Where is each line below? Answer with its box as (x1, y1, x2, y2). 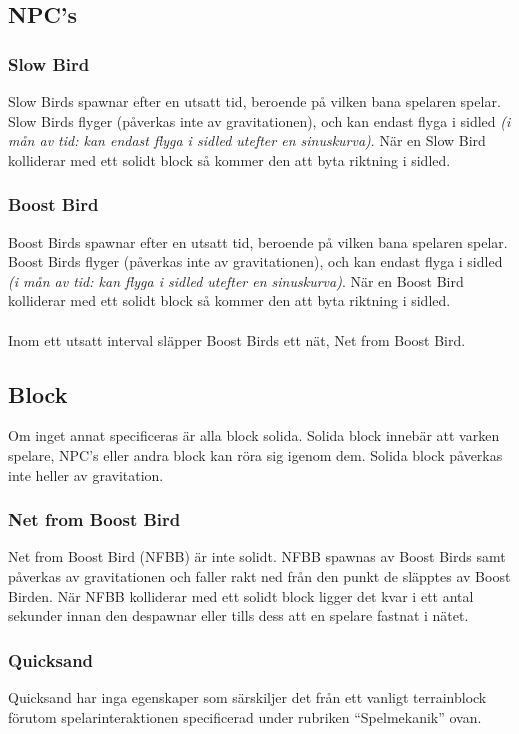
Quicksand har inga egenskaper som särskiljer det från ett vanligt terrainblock (8, 686, 487, 707)
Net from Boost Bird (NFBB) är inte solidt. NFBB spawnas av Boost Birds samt (8, 546, 506, 567)
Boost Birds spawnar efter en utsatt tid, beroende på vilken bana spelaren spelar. (8, 231, 508, 252)
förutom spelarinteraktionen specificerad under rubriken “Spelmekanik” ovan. (8, 706, 482, 727)
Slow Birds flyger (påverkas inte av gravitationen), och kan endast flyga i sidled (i (8, 110, 511, 131)
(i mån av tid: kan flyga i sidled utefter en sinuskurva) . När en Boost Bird (8, 270, 464, 291)
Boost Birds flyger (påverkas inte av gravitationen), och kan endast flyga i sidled (8, 251, 503, 272)
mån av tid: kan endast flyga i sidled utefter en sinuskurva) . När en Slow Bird (8, 130, 486, 151)
